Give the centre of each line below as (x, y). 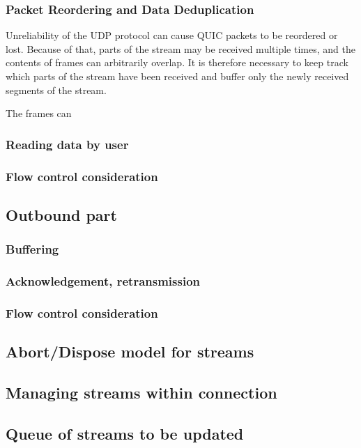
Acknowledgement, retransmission (103, 281)
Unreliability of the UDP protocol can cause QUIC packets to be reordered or (172, 35)
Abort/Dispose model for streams (130, 352)
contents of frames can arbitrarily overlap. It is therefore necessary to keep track (177, 62)
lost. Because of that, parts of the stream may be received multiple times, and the (180, 48)
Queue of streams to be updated (125, 433)
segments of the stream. (56, 90)
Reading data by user (67, 144)
